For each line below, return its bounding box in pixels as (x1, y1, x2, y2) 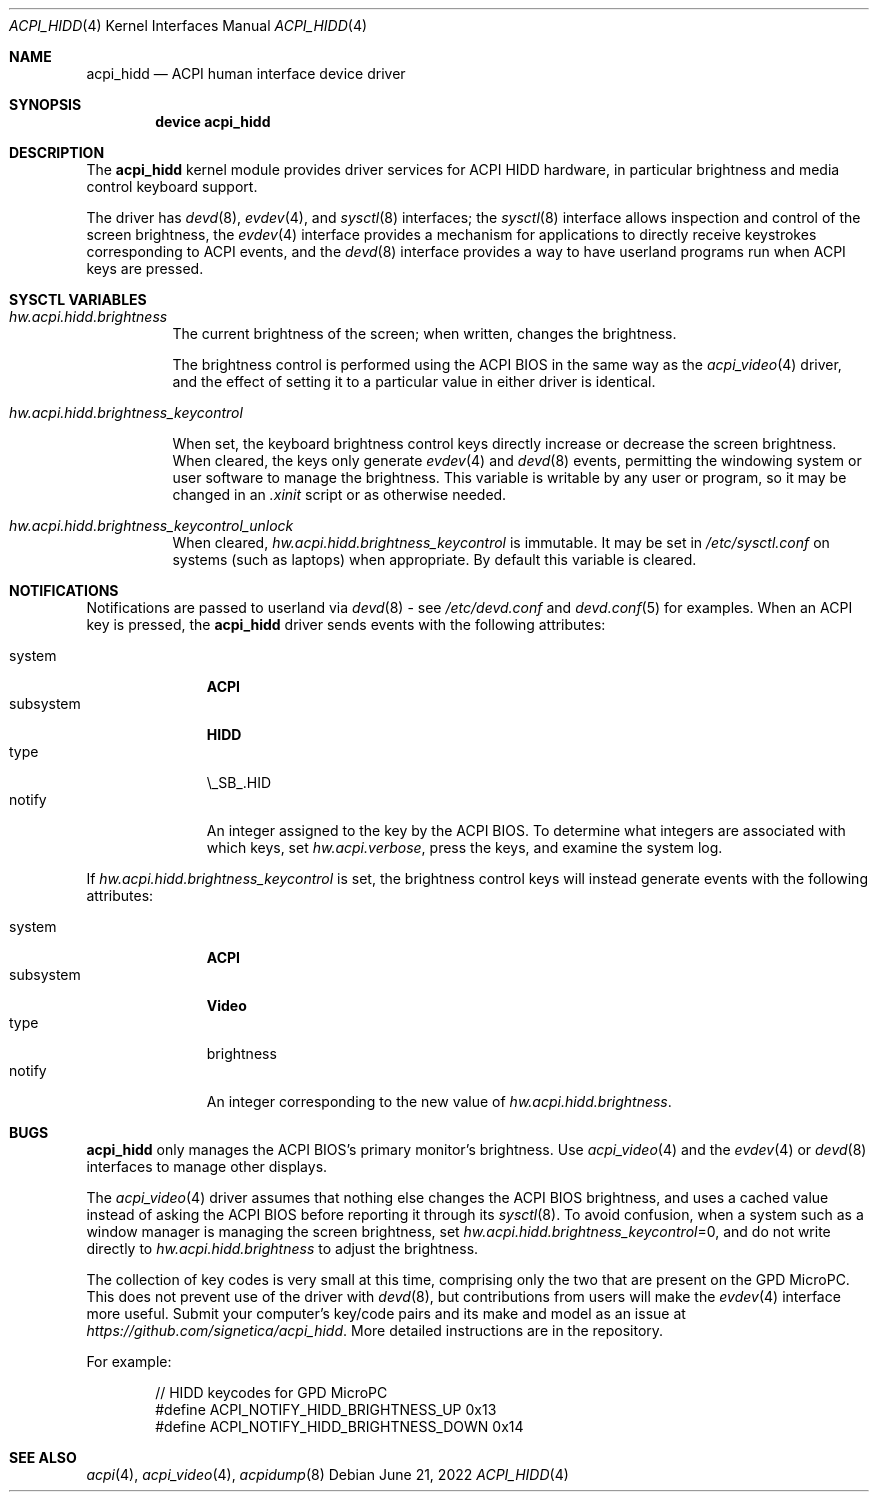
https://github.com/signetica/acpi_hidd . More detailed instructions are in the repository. (86, 1322, 664, 1339)
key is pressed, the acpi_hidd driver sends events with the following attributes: (86, 616, 606, 633)
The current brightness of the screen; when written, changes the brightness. (172, 325, 677, 342)
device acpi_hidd (155, 113, 271, 130)
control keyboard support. (86, 178, 258, 195)
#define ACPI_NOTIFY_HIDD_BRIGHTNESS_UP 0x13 (155, 1401, 497, 1418)
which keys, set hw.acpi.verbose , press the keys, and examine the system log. (206, 839, 723, 856)
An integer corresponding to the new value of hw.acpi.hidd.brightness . (206, 1093, 672, 1110)
